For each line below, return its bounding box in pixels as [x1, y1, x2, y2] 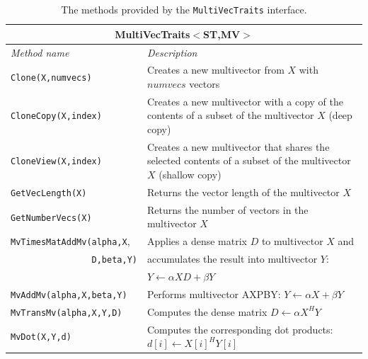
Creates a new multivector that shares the [146, 139, 330, 154]
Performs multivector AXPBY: [146, 286, 281, 301]
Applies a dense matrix [146, 234, 247, 249]
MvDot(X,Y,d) [11, 332, 71, 343]
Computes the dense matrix [146, 304, 268, 319]
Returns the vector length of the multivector [146, 184, 340, 199]
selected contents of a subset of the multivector [146, 153, 351, 168]
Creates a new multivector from [146, 62, 284, 77]
